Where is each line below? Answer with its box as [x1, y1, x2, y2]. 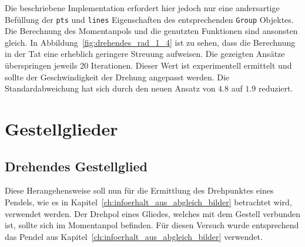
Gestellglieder [5, 117, 118, 140]
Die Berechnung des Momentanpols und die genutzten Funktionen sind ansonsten [5, 25, 298, 37]
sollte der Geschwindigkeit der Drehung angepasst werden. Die [5, 70, 230, 83]
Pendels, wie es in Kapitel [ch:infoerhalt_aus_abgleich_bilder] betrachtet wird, [5, 195, 292, 208]
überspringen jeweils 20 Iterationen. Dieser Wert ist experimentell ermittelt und [5, 59, 292, 72]
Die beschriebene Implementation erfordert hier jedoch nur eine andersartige [5, 2, 280, 13]
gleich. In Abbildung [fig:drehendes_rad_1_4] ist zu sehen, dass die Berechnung [5, 36, 296, 48]
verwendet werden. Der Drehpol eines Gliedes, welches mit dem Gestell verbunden [5, 207, 301, 219]
